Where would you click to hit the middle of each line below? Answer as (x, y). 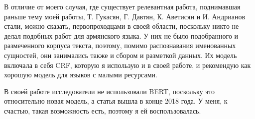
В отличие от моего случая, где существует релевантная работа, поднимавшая (122, 6)
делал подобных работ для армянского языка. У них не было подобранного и (121, 35)
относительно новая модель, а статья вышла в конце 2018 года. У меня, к (116, 101)
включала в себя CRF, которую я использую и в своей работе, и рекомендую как (127, 65)
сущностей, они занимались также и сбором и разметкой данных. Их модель (121, 55)
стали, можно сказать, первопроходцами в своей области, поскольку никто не (122, 26)
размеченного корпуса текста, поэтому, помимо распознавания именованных (120, 45)
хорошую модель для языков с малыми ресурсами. (81, 75)
